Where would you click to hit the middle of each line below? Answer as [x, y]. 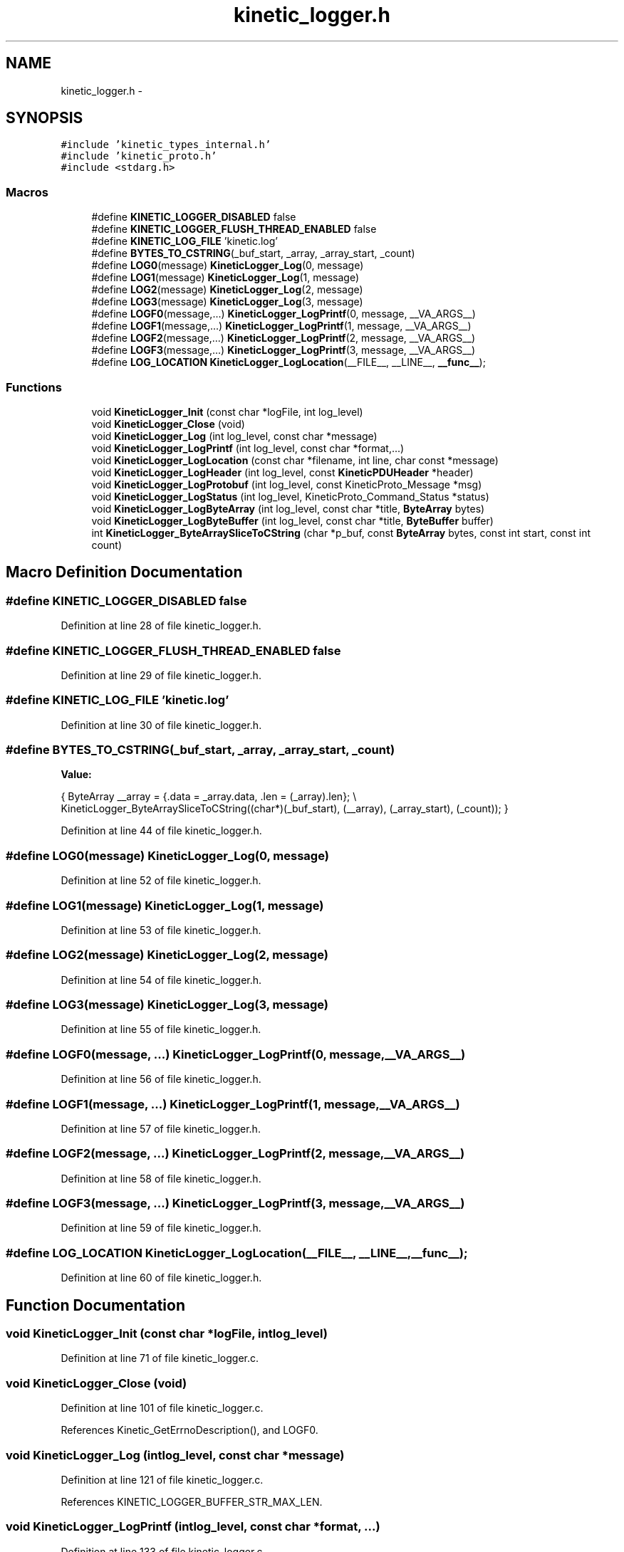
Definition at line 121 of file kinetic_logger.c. [162, 1479]
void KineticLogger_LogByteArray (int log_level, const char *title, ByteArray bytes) [288, 508]
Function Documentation [95, 1305]
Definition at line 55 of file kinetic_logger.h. [161, 1029]
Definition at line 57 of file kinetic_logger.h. [161, 1128]
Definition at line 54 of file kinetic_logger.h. [161, 980]
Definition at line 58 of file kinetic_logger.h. [161, 1178]
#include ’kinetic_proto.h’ [139, 156]
